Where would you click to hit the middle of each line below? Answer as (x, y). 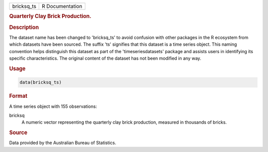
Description (24, 27)
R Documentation (62, 6)
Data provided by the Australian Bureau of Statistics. (63, 143)
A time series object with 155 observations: (53, 106)
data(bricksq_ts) (41, 82)
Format (18, 96)
